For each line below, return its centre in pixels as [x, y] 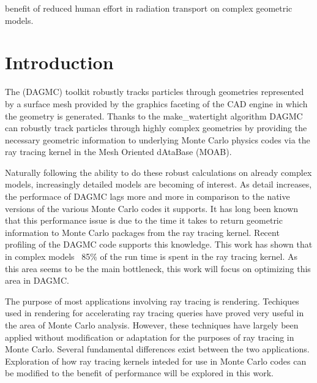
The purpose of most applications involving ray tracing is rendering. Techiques [152, 301]
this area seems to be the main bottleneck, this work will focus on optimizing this [158, 268]
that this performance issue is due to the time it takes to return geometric [144, 220]
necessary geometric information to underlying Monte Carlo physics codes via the [158, 139]
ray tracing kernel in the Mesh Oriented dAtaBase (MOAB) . [118, 152]
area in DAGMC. [37, 280]
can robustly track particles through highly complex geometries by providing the [156, 128]
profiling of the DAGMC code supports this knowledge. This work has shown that [159, 244]
